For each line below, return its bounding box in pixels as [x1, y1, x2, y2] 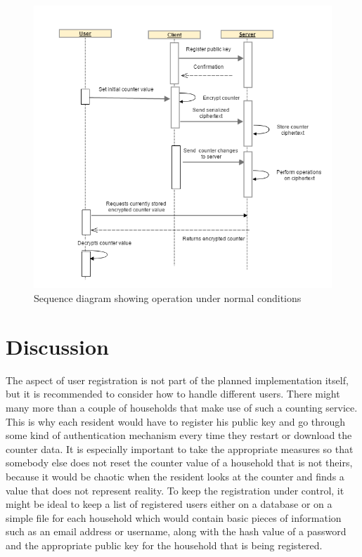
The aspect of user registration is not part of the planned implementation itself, [6, 372, 349, 387]
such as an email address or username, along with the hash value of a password [6, 524, 347, 539]
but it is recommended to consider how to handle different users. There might [6, 386, 340, 401]
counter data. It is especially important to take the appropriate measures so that [6, 441, 354, 456]
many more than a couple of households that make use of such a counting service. [6, 400, 358, 414]
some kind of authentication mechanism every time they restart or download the [6, 428, 352, 443]
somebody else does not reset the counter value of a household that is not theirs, [6, 455, 353, 470]
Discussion [6, 332, 109, 360]
